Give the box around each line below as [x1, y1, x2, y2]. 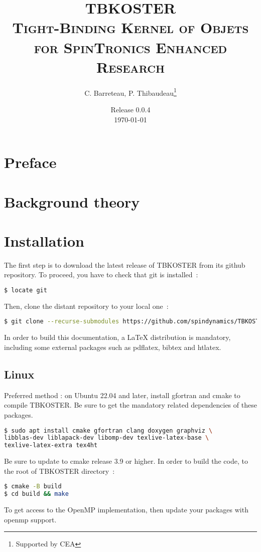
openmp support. [4, 514, 57, 524]
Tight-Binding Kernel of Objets [12, 17, 249, 38]
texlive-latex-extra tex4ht [4, 442, 98, 449]
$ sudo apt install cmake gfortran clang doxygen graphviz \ [4, 427, 213, 434]
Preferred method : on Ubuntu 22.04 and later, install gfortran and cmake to [4, 390, 240, 400]
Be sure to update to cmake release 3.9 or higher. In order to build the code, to [4, 456, 248, 466]
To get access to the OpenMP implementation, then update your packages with [4, 504, 248, 515]
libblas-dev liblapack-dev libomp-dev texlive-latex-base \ [4, 434, 209, 442]
